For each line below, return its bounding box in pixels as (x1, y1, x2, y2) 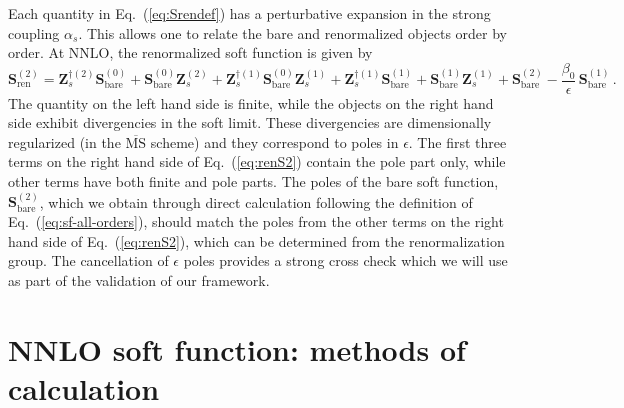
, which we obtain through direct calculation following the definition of (39, 191, 473, 212)
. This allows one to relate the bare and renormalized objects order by (78, 22, 507, 43)
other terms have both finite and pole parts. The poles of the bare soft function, (8, 170, 499, 191)
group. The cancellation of (8, 250, 169, 271)
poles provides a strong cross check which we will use (183, 250, 508, 271)
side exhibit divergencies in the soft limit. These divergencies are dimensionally (8, 112, 492, 133)
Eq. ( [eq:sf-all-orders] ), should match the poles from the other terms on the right (8, 210, 504, 231)
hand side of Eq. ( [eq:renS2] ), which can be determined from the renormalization (8, 230, 505, 251)
